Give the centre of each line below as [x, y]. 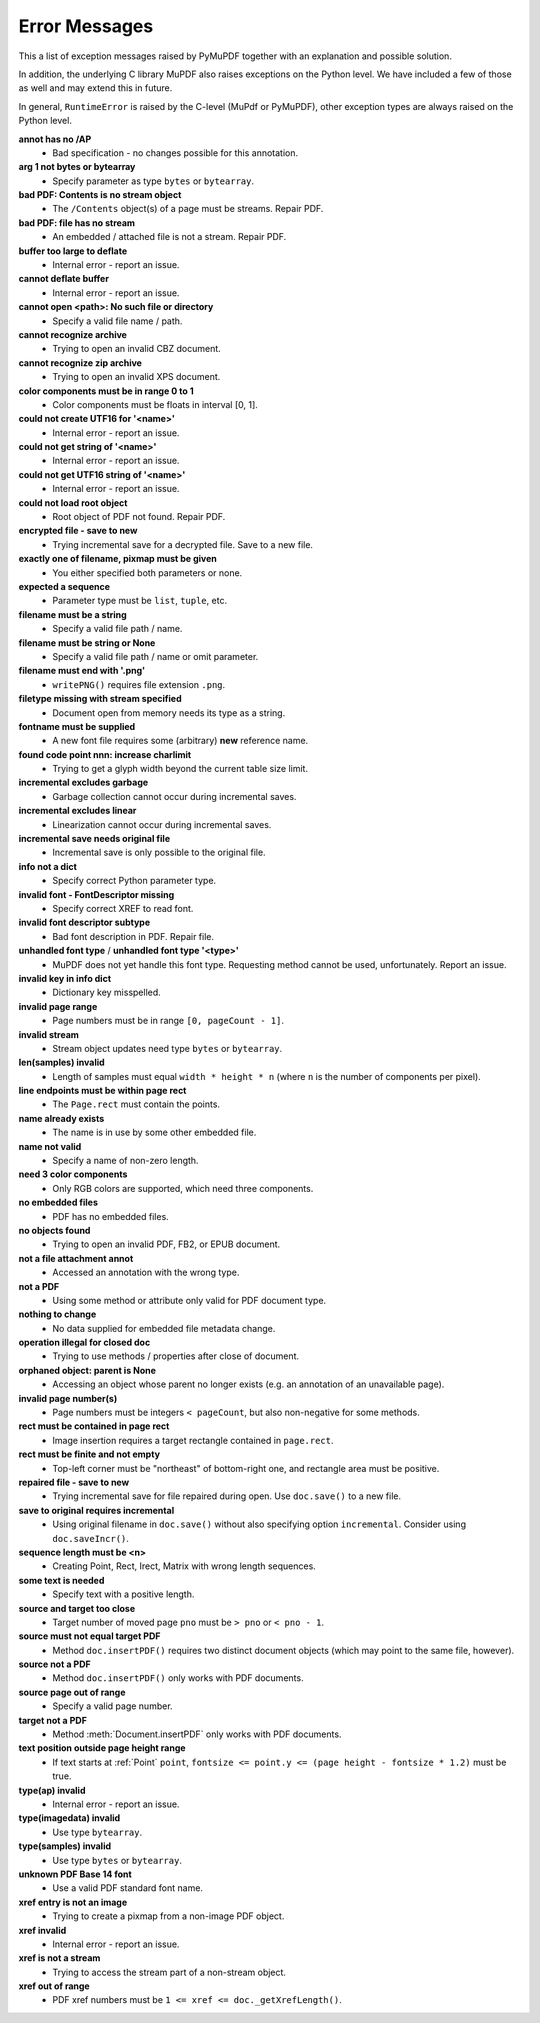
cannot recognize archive [72, 334]
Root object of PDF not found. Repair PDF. [139, 517]
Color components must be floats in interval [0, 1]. [155, 404]
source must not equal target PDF [89, 1636]
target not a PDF [52, 1720]
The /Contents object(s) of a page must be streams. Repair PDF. [188, 209]
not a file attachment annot [76, 1258]
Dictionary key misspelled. [107, 992]
